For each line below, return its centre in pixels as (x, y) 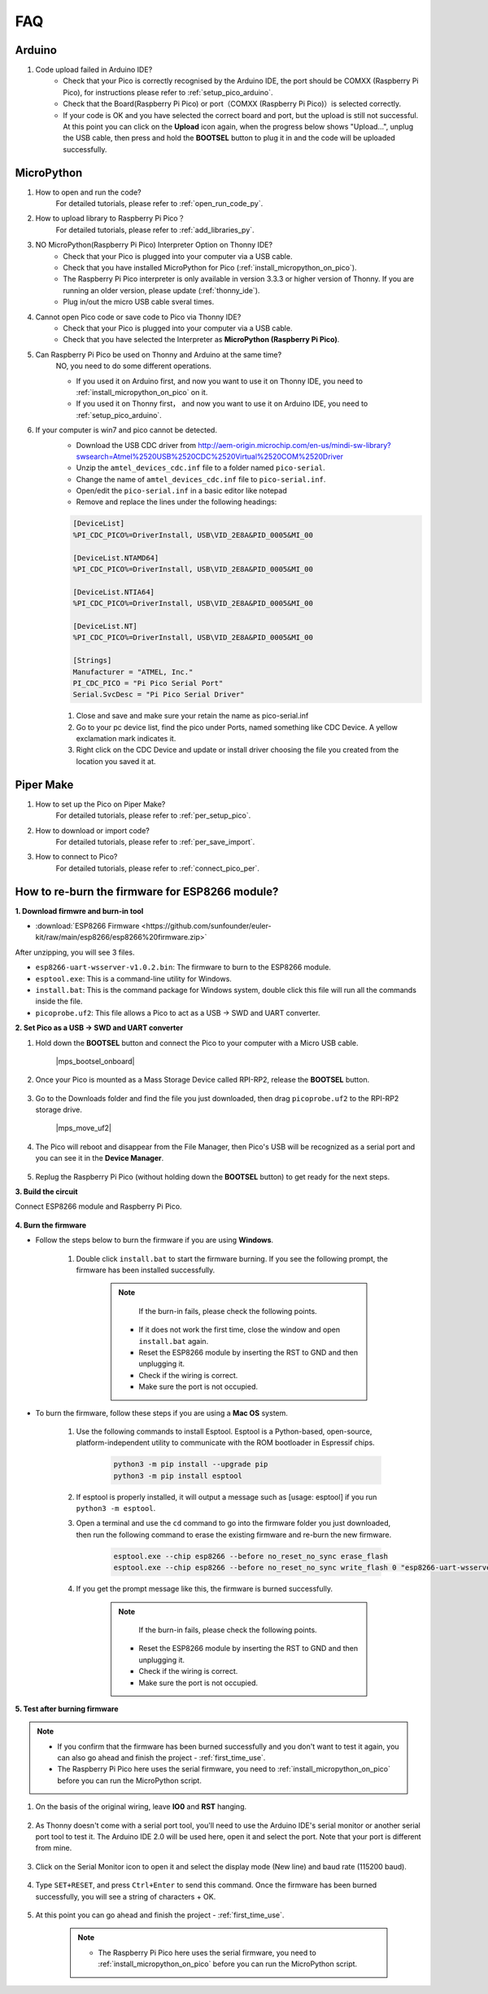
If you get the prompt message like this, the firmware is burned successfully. (205, 1589)
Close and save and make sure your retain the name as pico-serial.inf (192, 716)
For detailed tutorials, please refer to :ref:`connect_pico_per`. (158, 868)
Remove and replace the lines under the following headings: (176, 502)
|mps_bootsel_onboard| (95, 1061)
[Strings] (92, 661)
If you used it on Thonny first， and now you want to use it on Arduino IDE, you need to (222, 404)
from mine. (54, 1848)
